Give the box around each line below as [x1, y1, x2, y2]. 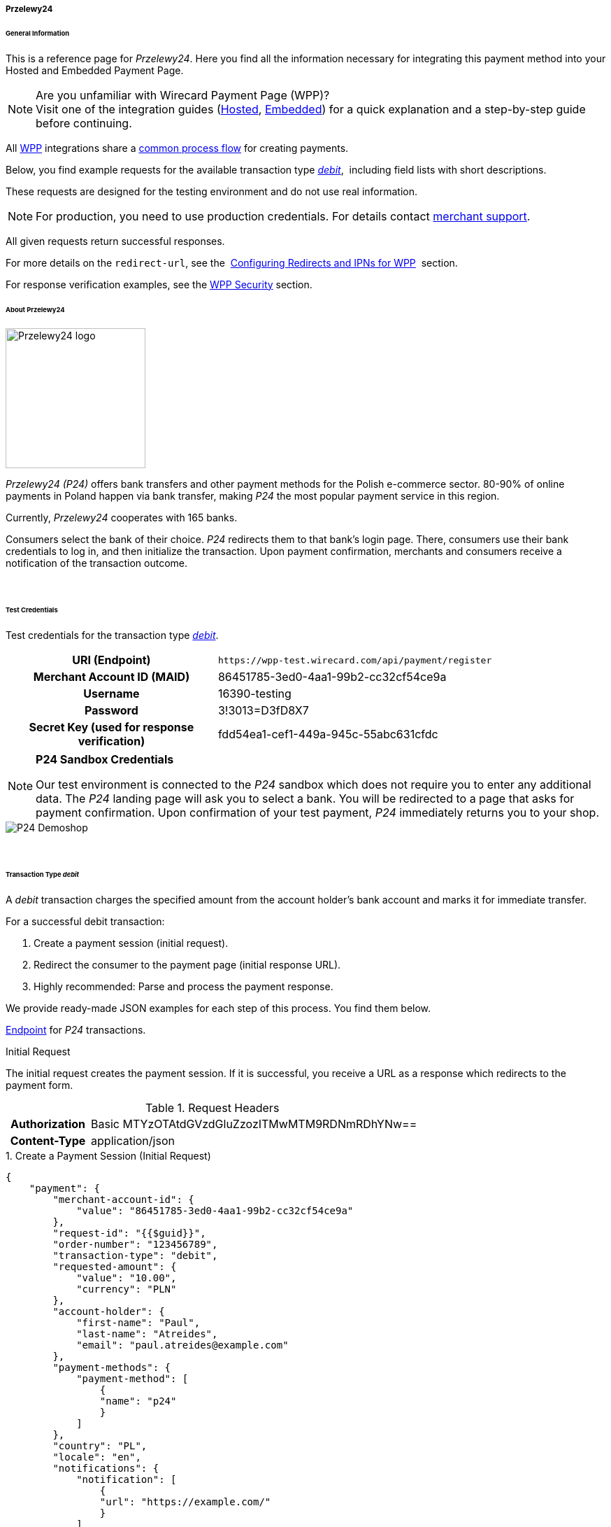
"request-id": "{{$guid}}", [52, 1227, 206, 1239]
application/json [91, 1133, 175, 1148]
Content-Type [10, 1133, 86, 1148]
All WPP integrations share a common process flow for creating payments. [6, 141, 349, 154]
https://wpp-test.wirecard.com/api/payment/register [217, 654, 492, 666]
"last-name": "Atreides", [76, 1328, 218, 1339]
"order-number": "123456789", [52, 1238, 218, 1250]
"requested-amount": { [52, 1260, 177, 1272]
